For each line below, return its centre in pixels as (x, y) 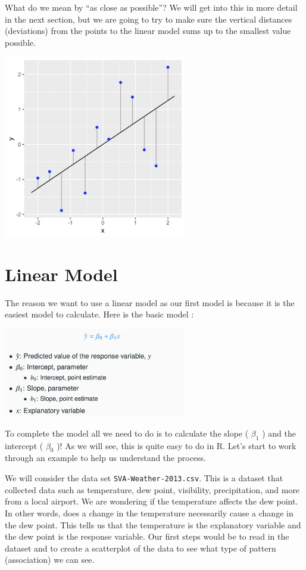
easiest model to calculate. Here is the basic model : (99, 314)
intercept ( (24, 445)
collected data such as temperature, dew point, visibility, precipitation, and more (152, 489)
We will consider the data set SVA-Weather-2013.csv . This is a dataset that (144, 478)
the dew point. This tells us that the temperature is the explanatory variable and (153, 524)
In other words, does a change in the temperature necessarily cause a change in (149, 513)
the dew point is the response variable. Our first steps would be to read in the (147, 536)
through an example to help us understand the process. (106, 458)
